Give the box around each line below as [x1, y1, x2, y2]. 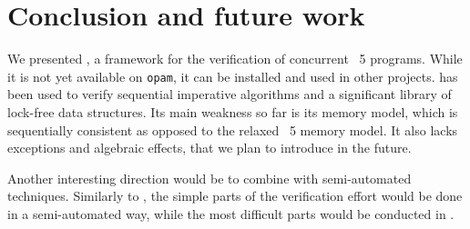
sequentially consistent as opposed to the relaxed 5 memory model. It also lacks [7, 120, 458, 139]
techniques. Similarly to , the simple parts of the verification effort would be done [7, 186, 463, 205]
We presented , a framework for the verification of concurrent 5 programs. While [7, 49, 463, 68]
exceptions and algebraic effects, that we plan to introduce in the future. [7, 138, 412, 157]
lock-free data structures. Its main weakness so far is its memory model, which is [7, 102, 458, 121]
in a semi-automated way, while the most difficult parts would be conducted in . [7, 204, 455, 223]
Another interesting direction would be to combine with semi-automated [7, 168, 412, 187]
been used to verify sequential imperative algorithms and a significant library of [7, 85, 452, 104]
